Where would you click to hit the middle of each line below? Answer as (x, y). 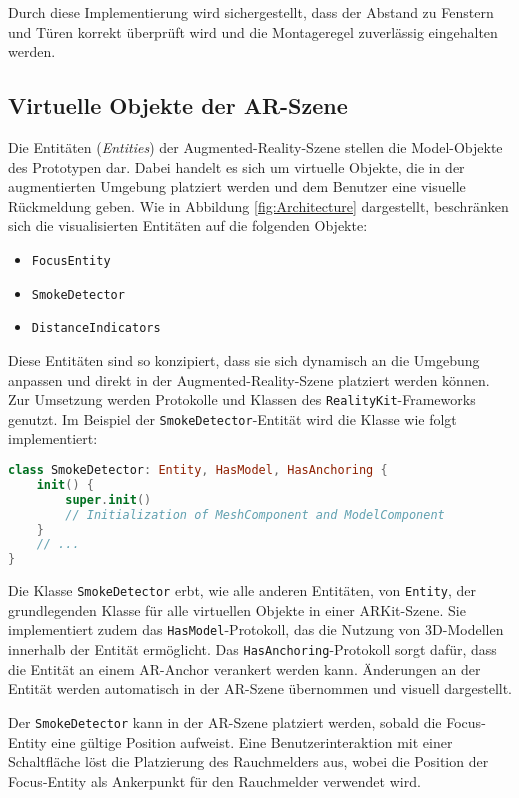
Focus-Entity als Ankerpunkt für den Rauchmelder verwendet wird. (214, 780)
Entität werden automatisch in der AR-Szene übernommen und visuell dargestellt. (260, 688)
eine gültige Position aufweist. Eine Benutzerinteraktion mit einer (252, 741)
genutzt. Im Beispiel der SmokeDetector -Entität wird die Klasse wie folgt (232, 418)
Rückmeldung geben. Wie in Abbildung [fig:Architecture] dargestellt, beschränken (258, 205)
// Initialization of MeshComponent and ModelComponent (255, 514)
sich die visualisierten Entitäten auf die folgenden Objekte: (188, 225)
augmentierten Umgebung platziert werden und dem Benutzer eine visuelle (237, 186)
